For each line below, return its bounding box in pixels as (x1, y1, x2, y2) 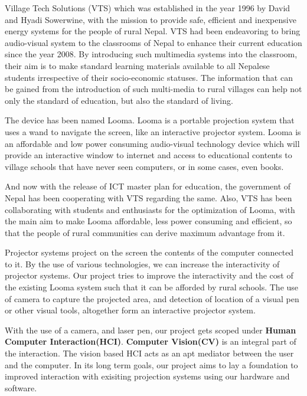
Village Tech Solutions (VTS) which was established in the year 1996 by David (5, 2, 290, 14)
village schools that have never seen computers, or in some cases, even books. (5, 160, 284, 172)
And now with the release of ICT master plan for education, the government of (5, 180, 291, 192)
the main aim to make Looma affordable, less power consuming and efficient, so (5, 215, 292, 227)
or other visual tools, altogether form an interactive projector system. (5, 304, 256, 316)
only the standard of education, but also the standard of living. (5, 94, 233, 106)
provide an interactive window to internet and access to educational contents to (5, 149, 292, 161)
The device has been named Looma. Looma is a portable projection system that (5, 114, 295, 126)
